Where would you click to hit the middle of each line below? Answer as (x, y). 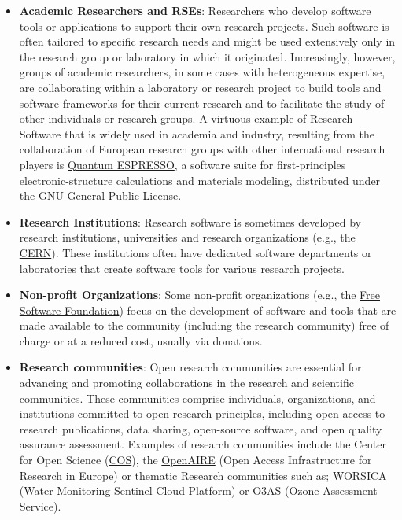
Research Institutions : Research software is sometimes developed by (190, 221)
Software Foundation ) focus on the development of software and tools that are (208, 310)
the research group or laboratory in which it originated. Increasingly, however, (207, 56)
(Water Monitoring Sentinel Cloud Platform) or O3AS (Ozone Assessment (198, 490)
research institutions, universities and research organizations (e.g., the (187, 237)
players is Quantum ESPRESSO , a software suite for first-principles (183, 164)
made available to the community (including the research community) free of (204, 325)
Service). (40, 505)
